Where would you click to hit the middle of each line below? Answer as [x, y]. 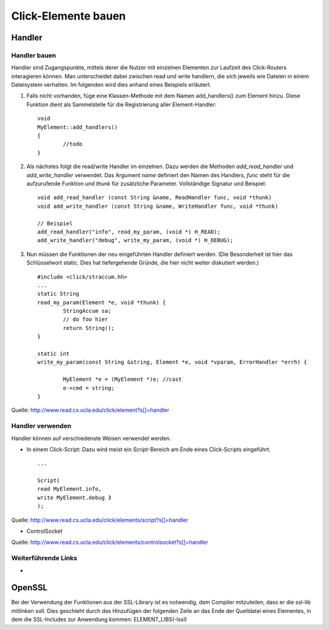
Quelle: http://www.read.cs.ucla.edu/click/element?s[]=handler [90, 410]
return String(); [89, 328]
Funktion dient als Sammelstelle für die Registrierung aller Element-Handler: [122, 104]
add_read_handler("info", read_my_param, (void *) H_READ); [129, 232]
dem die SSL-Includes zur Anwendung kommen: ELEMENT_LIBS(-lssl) [99, 620]
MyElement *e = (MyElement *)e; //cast [122, 379]
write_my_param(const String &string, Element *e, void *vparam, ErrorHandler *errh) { [172, 362]
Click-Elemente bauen [69, 16]
